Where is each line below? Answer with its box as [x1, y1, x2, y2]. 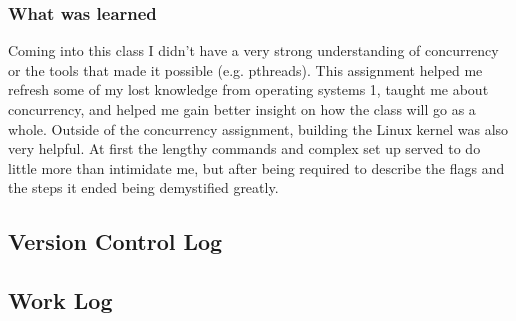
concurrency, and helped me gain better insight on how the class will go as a [8, 99, 476, 119]
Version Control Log [8, 226, 223, 257]
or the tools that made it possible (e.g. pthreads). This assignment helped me [8, 59, 483, 80]
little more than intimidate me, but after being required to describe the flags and [8, 157, 505, 178]
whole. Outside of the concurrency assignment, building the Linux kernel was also [8, 118, 509, 139]
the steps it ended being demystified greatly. [8, 177, 279, 198]
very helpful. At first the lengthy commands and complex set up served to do [8, 138, 481, 159]
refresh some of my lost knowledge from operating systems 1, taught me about [8, 79, 489, 100]
